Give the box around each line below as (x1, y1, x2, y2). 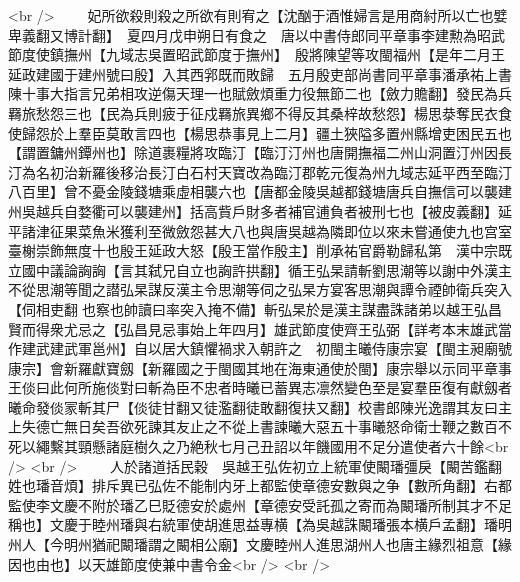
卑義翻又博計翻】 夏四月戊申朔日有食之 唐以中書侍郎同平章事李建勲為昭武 (8, 24, 505, 45)
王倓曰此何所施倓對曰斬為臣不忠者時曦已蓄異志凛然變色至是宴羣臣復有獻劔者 (8, 377, 512, 398)
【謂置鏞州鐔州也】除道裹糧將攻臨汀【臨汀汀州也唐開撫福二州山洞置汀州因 (8, 142, 498, 163)
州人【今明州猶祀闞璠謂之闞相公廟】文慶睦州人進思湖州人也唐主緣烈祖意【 (8, 534, 498, 555)
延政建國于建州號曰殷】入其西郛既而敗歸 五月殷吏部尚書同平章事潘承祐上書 (8, 63, 512, 84)
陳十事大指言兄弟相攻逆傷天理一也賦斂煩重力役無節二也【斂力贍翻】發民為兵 (8, 83, 512, 104)
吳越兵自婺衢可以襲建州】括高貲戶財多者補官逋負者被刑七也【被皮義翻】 (21, 200, 498, 221)
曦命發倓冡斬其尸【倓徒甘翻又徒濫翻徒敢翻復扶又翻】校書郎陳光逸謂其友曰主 (8, 396, 512, 417)
